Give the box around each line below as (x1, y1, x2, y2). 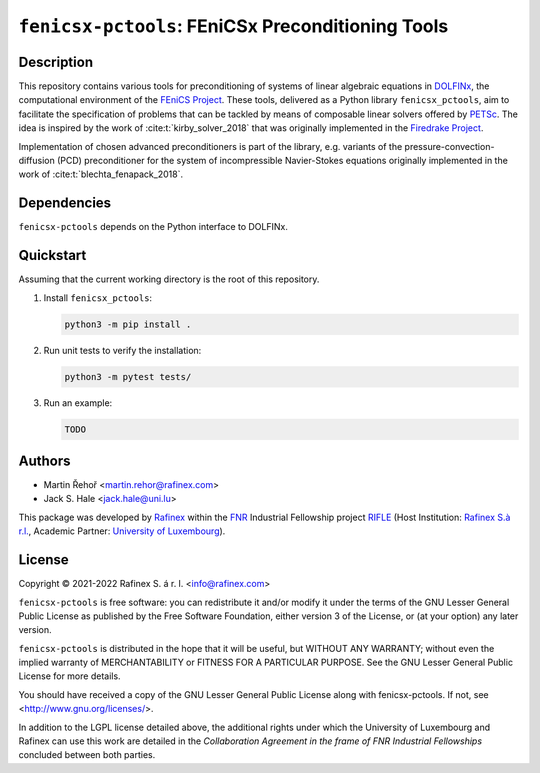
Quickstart (18, 247, 87, 264)
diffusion (18, 155, 55, 167)
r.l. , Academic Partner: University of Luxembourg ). (18, 525, 226, 537)
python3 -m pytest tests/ (64, 371, 192, 382)
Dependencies (18, 195, 112, 212)
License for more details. (18, 670, 121, 682)
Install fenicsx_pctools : (43, 291, 153, 304)
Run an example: (43, 396, 113, 409)
